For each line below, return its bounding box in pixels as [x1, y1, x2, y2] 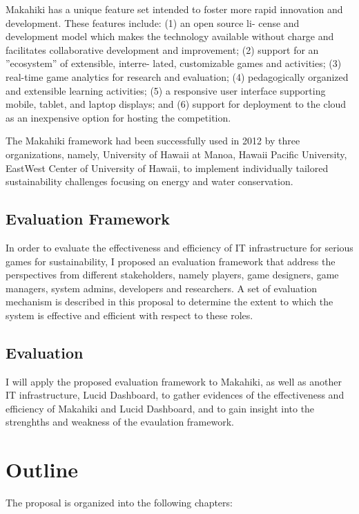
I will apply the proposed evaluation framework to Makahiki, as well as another [6, 374, 342, 388]
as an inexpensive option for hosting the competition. [6, 110, 231, 124]
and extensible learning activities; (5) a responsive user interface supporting [6, 83, 326, 97]
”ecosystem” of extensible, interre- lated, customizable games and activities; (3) [6, 56, 342, 70]
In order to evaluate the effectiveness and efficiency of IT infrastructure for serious [6, 240, 353, 254]
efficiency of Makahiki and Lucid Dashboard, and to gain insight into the [6, 401, 315, 415]
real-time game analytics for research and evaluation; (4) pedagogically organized [6, 69, 349, 84]
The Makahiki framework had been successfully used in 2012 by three [6, 133, 300, 148]
